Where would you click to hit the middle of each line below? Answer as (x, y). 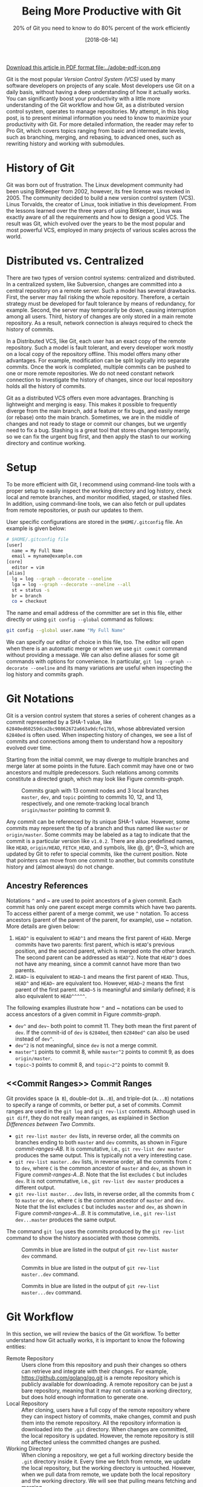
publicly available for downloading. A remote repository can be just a (107, 1384)
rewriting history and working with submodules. (66, 143)
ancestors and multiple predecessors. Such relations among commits (92, 773)
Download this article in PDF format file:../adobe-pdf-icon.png (83, 67)
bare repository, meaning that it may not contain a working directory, (107, 1391)
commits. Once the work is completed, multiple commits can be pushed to (99, 367)
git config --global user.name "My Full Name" (66, 631)
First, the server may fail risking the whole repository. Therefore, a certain (98, 297)
